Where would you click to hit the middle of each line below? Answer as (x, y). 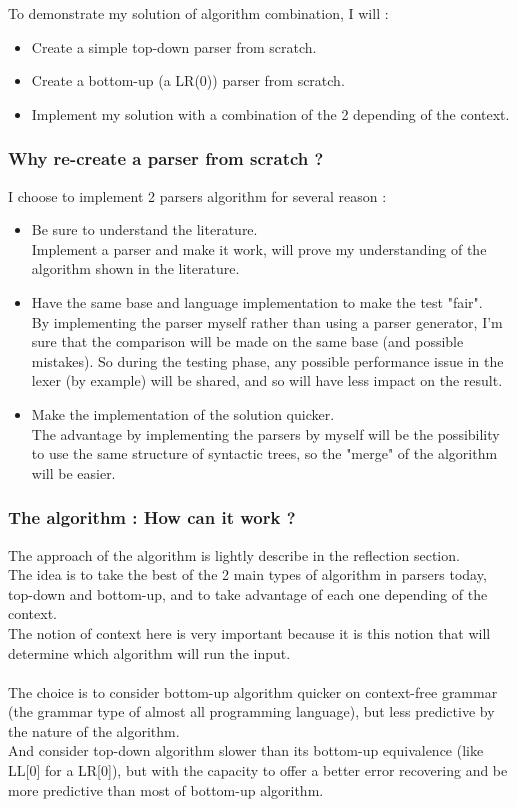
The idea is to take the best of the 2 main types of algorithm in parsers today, (247, 574)
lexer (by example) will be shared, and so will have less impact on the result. (267, 380)
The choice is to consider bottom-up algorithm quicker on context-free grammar (253, 691)
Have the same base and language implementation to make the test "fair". (257, 301)
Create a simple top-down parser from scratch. (174, 46)
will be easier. (73, 472)
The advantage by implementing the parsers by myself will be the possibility (265, 433)
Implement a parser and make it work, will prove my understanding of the (259, 248)
